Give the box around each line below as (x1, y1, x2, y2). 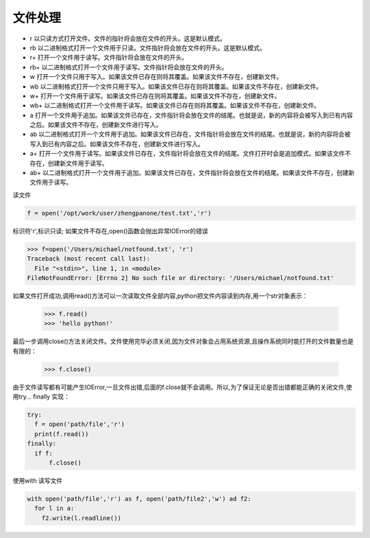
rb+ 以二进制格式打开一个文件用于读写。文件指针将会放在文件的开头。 (29, 62, 228, 71)
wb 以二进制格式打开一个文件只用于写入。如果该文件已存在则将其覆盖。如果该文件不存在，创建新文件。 (29, 82, 322, 91)
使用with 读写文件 (12, 476, 63, 484)
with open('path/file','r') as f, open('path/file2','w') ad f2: (27, 495, 251, 502)
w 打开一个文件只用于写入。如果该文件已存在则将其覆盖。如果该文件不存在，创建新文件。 (29, 73, 283, 81)
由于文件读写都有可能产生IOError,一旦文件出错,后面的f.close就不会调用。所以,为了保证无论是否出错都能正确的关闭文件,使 (12, 383, 353, 391)
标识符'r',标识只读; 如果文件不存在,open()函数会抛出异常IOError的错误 (12, 226, 208, 235)
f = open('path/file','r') (34, 421, 125, 428)
